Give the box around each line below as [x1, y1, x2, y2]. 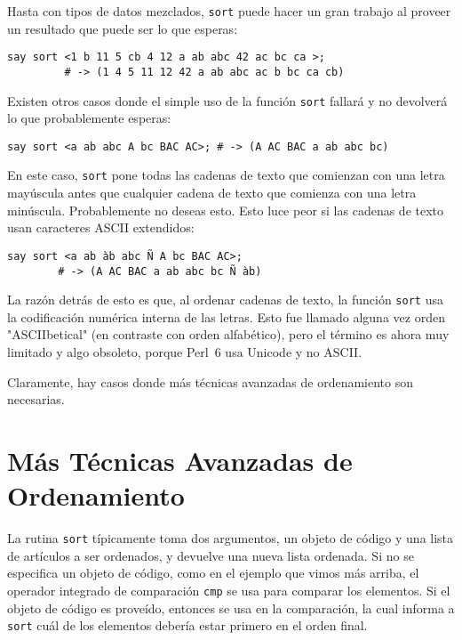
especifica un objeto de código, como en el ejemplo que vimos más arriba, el [7, 563, 419, 582]
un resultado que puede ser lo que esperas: [7, 19, 238, 37]
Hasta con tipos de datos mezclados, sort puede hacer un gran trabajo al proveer [7, 2, 451, 20]
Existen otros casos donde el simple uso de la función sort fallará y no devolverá [7, 91, 448, 109]
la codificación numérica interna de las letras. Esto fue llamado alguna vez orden [7, 307, 445, 326]
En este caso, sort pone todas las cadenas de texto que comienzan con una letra [7, 166, 445, 184]
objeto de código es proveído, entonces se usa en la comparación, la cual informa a [7, 598, 455, 617]
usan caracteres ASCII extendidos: [7, 218, 195, 237]
